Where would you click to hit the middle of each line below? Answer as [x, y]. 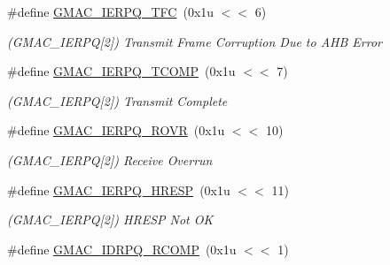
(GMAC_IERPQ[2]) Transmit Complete [117, 100]
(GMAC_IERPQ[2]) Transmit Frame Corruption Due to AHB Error [195, 41]
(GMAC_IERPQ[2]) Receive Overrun [110, 159]
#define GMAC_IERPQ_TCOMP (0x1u [121, 71]
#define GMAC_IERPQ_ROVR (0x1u [116, 130]
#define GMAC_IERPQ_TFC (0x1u [111, 11]
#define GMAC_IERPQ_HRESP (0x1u [119, 189]
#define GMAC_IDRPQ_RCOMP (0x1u [122, 249]
